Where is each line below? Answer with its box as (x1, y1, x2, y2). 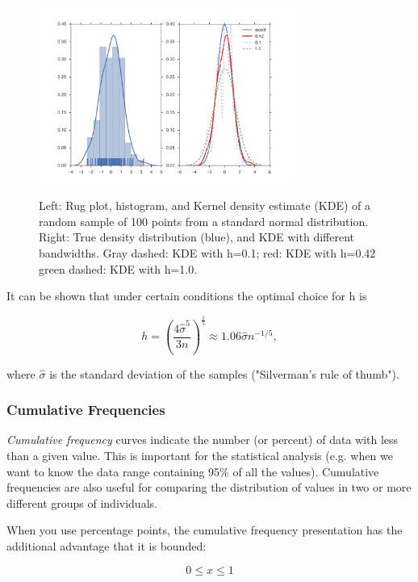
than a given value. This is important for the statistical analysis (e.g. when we (6, 446, 393, 463)
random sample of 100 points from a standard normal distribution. (39, 212, 369, 229)
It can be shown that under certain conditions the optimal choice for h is (6, 287, 367, 304)
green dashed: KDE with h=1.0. (39, 260, 198, 277)
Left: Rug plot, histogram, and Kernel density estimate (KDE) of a (39, 197, 370, 214)
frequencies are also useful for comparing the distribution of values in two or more (6, 479, 412, 496)
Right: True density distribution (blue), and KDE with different (39, 228, 354, 245)
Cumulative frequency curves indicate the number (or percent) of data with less (6, 431, 399, 448)
